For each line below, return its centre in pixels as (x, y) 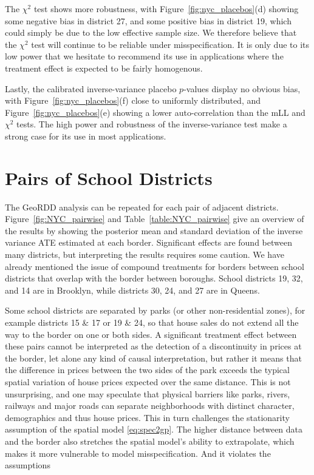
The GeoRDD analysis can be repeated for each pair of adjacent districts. (142, 207)
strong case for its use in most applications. (86, 136)
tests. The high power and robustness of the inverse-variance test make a (152, 124)
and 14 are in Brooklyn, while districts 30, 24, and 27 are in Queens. (132, 290)
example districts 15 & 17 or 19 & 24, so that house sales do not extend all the (152, 322)
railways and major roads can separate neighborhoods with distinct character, (150, 406)
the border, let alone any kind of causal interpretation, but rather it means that (153, 358)
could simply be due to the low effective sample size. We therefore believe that (151, 32)
